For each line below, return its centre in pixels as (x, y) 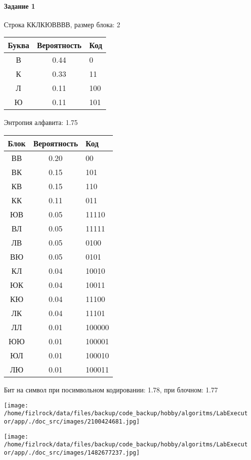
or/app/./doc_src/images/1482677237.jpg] (72, 452)
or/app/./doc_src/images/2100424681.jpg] (72, 421)
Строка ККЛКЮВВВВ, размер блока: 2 (62, 24)
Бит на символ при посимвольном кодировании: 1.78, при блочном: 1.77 (111, 389)
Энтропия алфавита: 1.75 (41, 122)
